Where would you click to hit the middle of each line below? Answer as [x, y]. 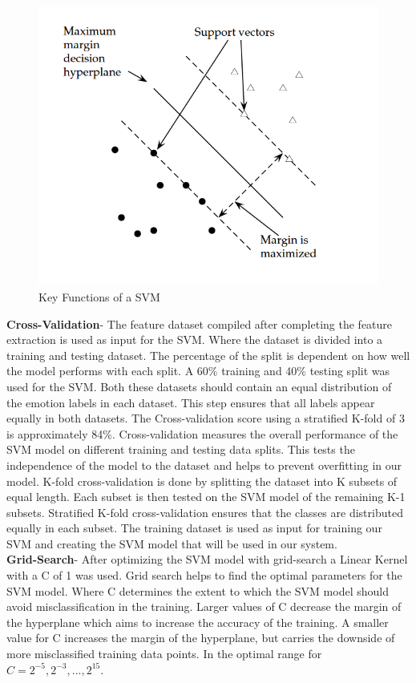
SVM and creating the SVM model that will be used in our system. [172, 543]
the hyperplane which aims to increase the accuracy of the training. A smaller [198, 622]
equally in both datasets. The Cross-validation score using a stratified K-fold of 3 [206, 418]
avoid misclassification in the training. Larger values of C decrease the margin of [204, 606]
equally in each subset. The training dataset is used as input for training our [194, 528]
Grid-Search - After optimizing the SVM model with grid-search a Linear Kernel [207, 559]
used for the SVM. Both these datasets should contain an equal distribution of [199, 386]
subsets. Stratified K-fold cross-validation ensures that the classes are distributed [205, 512]
